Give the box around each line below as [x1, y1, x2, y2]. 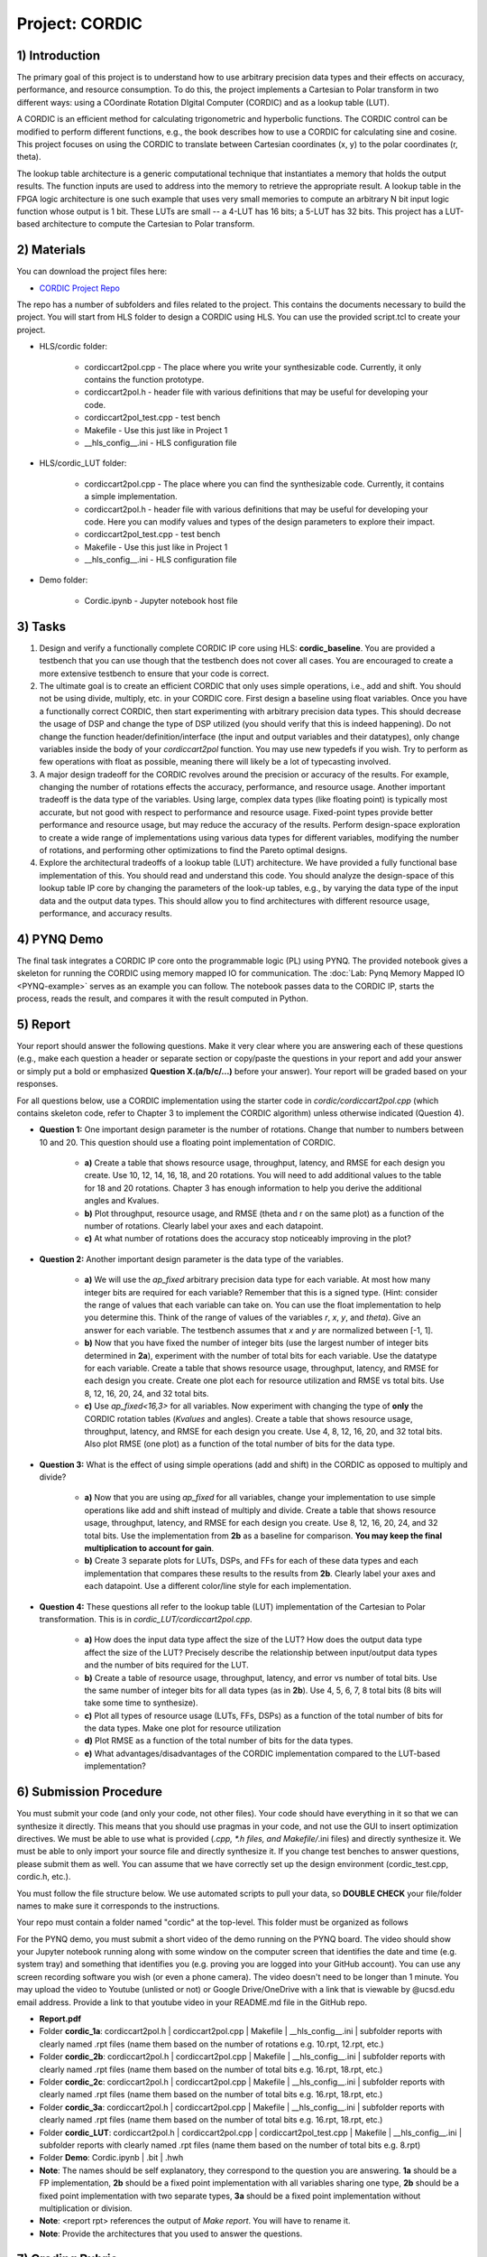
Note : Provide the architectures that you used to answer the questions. [39, 2228, 303, 2239]
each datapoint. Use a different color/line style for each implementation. [84, 1581, 352, 1592]
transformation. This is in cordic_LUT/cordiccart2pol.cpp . [39, 1613, 253, 1624]
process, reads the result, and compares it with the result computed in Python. [16, 993, 308, 1004]
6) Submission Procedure [16, 1784, 162, 1800]
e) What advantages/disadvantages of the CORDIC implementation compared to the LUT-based [84, 1748, 441, 1759]
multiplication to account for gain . [84, 1543, 215, 1554]
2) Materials [16, 242, 86, 257]
